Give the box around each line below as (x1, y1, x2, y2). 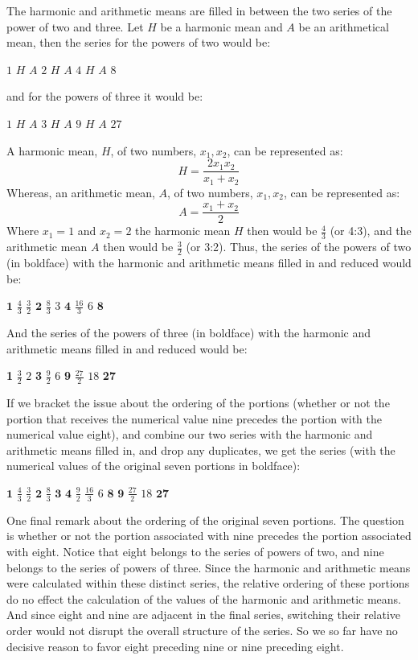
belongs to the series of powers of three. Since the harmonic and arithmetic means (6, 559, 411, 575)
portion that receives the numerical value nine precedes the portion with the (6, 410, 383, 427)
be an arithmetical (298, 18, 389, 35)
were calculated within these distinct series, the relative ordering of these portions (6, 575, 410, 592)
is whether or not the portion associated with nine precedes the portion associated (6, 527, 412, 544)
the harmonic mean (135, 222, 231, 239)
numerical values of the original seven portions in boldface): (6, 457, 301, 474)
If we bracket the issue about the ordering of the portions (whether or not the (6, 394, 390, 411)
